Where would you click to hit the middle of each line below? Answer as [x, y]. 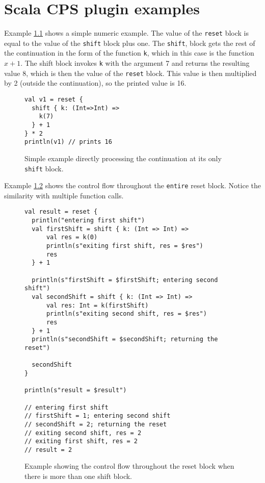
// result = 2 [48, 450]
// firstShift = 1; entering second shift [98, 416]
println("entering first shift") [88, 221]
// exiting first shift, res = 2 [81, 441]
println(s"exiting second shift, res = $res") [126, 314]
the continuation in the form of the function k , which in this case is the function [129, 53]
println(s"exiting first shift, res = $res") [125, 246]
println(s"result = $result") [76, 390]
